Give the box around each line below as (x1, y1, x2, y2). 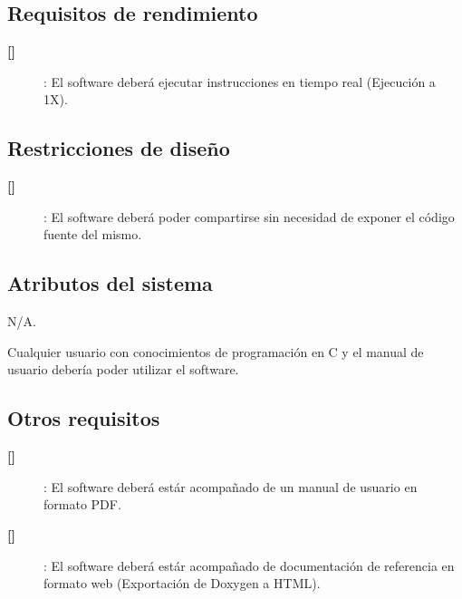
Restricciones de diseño (7, 134, 230, 162)
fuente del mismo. (43, 225, 142, 244)
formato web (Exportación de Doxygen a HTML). (43, 574, 321, 593)
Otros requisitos (7, 404, 160, 432)
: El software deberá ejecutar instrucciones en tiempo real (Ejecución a (43, 72, 436, 91)
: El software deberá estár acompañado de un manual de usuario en (43, 477, 418, 496)
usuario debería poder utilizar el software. (7, 360, 239, 379)
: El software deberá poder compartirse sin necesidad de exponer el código (43, 207, 455, 226)
